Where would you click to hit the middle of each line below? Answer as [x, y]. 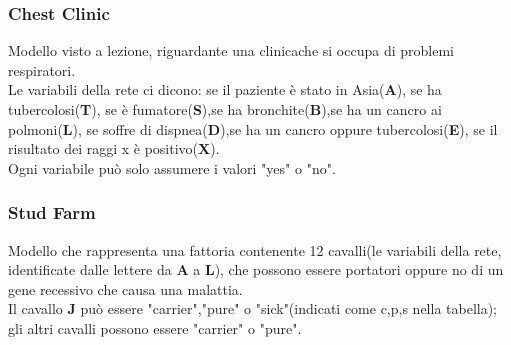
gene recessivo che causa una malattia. [125, 288]
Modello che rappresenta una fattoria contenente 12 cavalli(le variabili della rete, [255, 249]
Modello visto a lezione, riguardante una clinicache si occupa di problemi [231, 50]
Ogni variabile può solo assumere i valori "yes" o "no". [172, 167]
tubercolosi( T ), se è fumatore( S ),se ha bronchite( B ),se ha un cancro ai [225, 109]
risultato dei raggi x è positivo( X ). [114, 148]
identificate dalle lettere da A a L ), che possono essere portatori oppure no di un [256, 269]
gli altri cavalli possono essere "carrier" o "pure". [155, 327]
